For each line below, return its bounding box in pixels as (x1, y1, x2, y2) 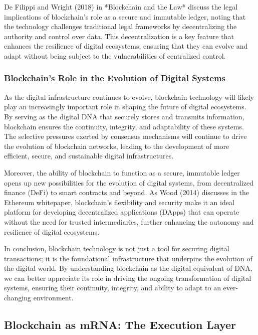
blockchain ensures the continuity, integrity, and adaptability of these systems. (4, 121, 244, 131)
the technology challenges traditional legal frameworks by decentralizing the (4, 21, 237, 32)
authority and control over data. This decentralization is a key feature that (4, 31, 234, 41)
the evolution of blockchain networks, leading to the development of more (4, 140, 229, 151)
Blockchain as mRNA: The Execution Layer (4, 317, 236, 332)
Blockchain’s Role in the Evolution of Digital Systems (4, 72, 225, 84)
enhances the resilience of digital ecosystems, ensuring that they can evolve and (4, 41, 248, 51)
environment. (33, 292, 74, 303)
